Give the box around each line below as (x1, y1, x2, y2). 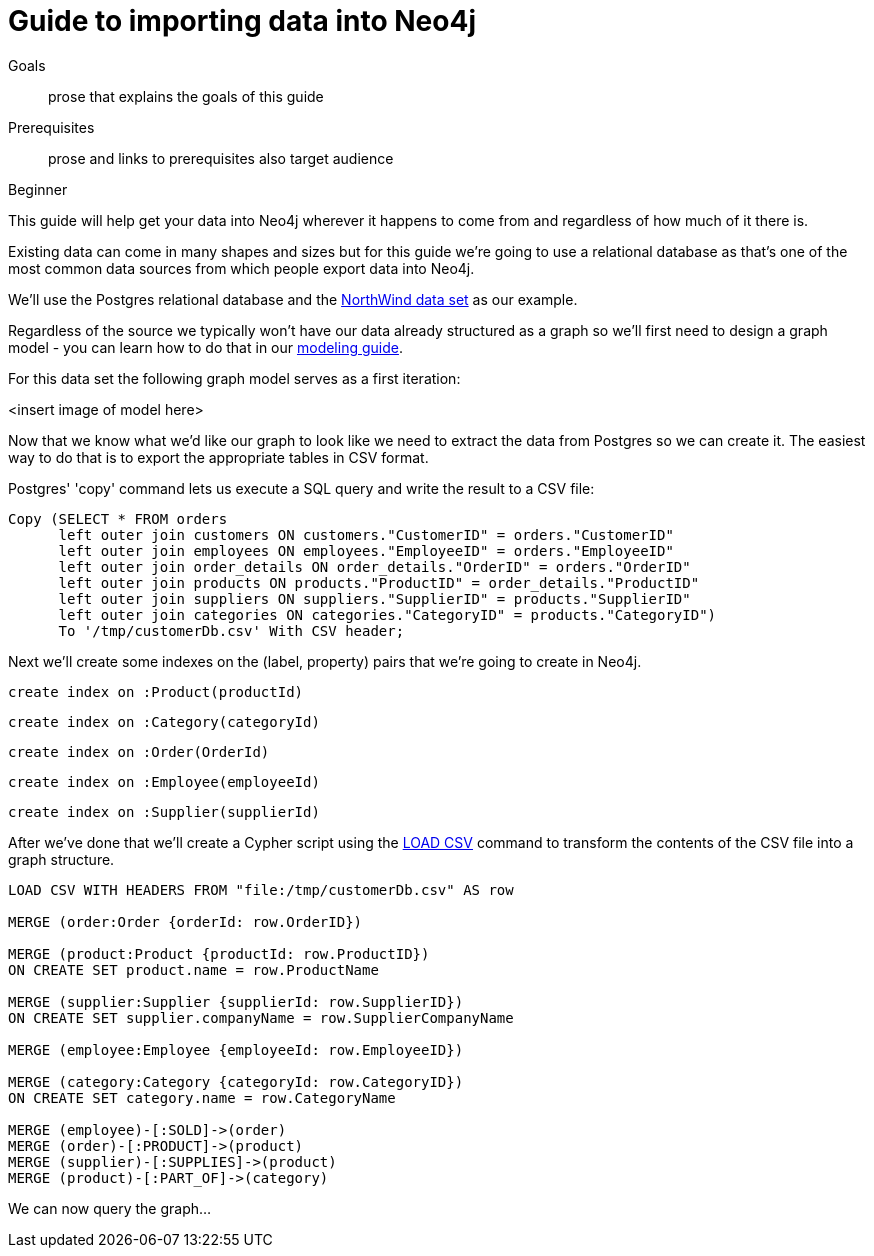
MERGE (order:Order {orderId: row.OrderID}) (8, 913, 363, 930)
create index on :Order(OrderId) (8, 743, 270, 760)
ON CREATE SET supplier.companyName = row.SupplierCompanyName (8, 1009, 514, 1026)
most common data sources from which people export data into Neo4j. (8, 259, 475, 277)
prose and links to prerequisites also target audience (48, 149, 394, 167)
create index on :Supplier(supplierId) (8, 803, 320, 820)
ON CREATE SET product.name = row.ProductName (8, 961, 379, 978)
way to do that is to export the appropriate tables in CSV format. (8, 448, 429, 466)
